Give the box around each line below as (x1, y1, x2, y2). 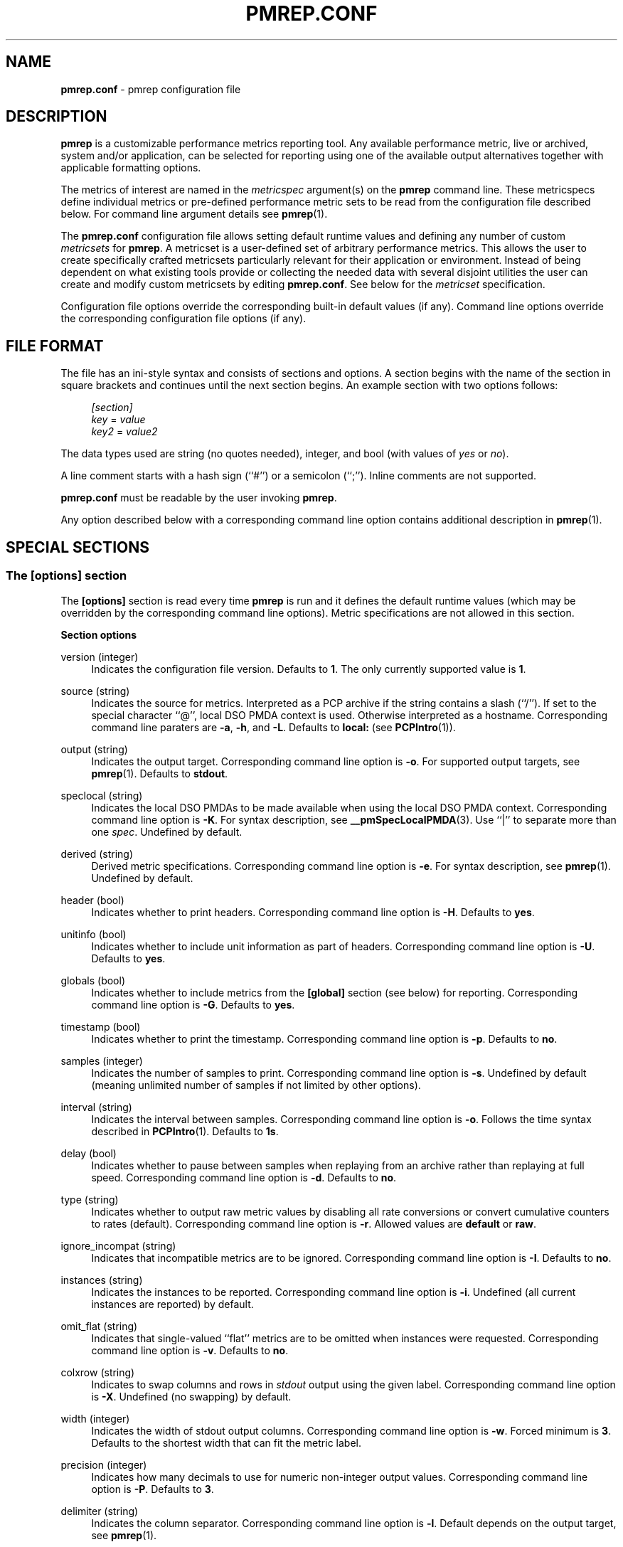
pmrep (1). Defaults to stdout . (91, 767, 228, 780)
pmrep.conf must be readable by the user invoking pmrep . (60, 491, 337, 504)
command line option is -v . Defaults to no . (91, 1344, 289, 1356)
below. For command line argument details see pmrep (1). (60, 208, 328, 220)
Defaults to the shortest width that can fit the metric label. (91, 1436, 361, 1449)
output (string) (60, 743, 128, 755)
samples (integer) (60, 1054, 143, 1067)
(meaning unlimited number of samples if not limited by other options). (91, 1078, 421, 1091)
